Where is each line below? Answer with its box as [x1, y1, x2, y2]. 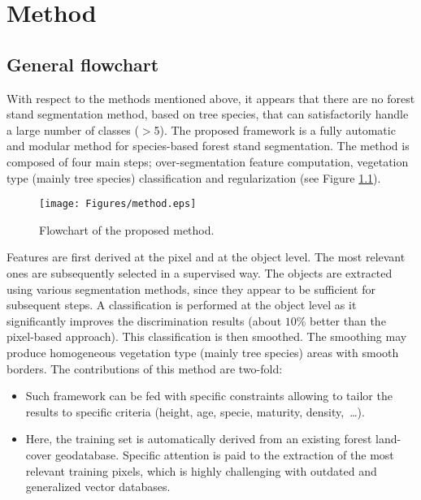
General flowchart [7, 51, 159, 76]
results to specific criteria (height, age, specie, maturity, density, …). [25, 403, 365, 420]
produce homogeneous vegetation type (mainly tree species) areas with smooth [7, 343, 399, 360]
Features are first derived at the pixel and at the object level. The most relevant [7, 248, 406, 265]
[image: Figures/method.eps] [39, 198, 197, 210]
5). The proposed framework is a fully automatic [154, 121, 396, 138]
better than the [310, 312, 386, 329]
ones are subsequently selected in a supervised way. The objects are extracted [7, 264, 393, 281]
